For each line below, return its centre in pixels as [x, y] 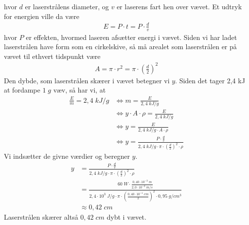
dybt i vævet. [126, 217]
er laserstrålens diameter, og [67, 6]
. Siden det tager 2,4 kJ [210, 80]
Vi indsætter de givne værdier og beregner [67, 156]
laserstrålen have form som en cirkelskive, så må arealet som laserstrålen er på [120, 47]
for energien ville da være [42, 16]
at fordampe [22, 90]
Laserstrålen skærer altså [41, 217]
